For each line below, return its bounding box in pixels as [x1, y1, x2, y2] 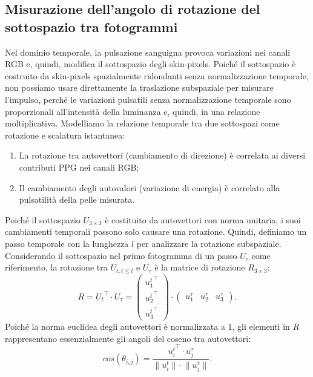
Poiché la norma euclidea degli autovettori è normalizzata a [5, 320, 225, 332]
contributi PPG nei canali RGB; [19, 160, 139, 173]
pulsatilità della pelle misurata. [19, 193, 135, 206]
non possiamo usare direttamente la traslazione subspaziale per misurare [5, 81, 274, 94]
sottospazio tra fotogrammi [5, 17, 178, 36]
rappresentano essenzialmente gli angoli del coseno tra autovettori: [5, 332, 251, 344]
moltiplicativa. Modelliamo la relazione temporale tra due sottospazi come [5, 117, 280, 129]
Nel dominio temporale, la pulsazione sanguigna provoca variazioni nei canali [5, 45, 291, 58]
